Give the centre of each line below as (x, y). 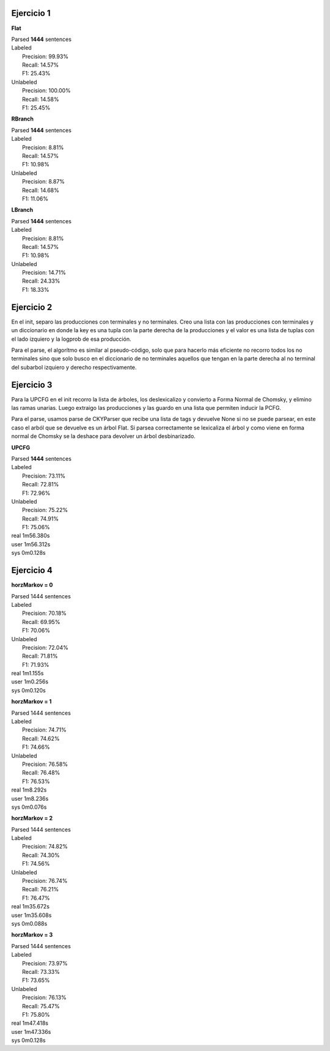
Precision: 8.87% (44, 182)
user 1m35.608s (31, 915)
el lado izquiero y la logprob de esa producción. (71, 339)
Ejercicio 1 (31, 13)
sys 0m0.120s (28, 690)
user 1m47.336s (31, 1031)
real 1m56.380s (31, 536)
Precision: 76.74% (45, 881)
